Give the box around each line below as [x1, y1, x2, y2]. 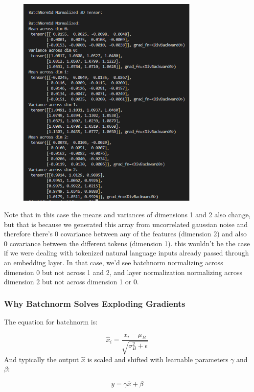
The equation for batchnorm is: [4, 317, 98, 327]
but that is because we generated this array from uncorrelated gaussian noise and [4, 219, 248, 229]
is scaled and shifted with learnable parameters [87, 354, 229, 364]
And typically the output [4, 354, 79, 364]
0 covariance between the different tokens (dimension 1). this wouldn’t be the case [4, 238, 250, 248]
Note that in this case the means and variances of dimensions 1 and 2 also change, [4, 209, 251, 220]
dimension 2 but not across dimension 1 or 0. [4, 277, 139, 287]
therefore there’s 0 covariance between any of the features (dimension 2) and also [4, 229, 247, 239]
